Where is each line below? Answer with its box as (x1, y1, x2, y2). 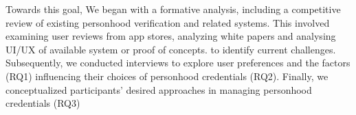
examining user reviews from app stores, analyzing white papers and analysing (5, 29, 336, 43)
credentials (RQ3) (5, 96, 80, 110)
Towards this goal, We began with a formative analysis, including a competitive (5, 2, 341, 16)
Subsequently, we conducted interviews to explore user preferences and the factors (5, 55, 351, 70)
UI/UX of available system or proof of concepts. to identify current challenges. (5, 42, 336, 56)
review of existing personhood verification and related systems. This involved (5, 15, 330, 29)
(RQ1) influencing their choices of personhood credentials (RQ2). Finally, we (5, 68, 329, 83)
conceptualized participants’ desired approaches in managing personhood (5, 82, 312, 97)
